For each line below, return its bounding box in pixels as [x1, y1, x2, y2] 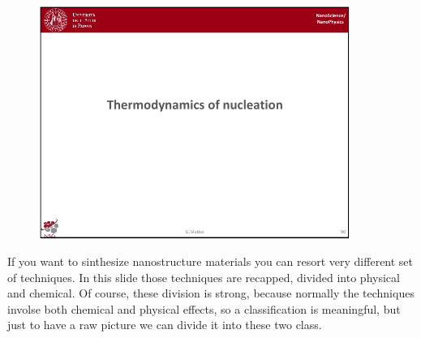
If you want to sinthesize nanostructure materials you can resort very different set [7, 252, 414, 269]
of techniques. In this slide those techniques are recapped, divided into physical [7, 268, 400, 285]
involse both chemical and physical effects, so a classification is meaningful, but [7, 300, 401, 317]
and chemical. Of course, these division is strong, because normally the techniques [7, 285, 415, 302]
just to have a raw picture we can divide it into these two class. [7, 316, 322, 333]
